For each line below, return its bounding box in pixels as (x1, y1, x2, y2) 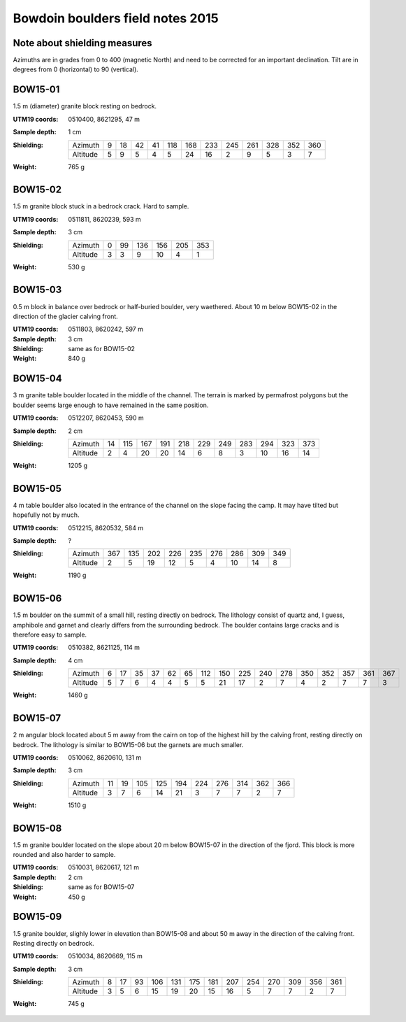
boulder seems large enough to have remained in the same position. (13, 401, 209, 409)
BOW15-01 (13, 84, 60, 96)
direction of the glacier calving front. (13, 312, 118, 320)
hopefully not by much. (13, 511, 80, 519)
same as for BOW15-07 (68, 883, 135, 891)
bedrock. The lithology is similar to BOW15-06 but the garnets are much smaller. (13, 740, 244, 748)
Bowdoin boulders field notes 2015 (13, 10, 219, 26)
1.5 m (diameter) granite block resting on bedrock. (13, 102, 157, 111)
